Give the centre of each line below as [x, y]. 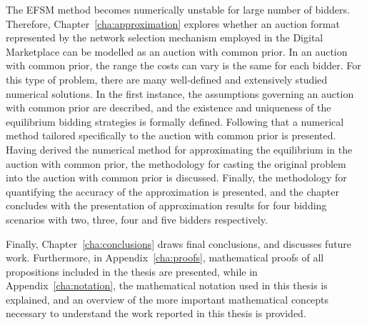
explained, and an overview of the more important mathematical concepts [167, 299]
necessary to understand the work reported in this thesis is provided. [156, 313]
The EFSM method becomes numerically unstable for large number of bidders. [178, 9]
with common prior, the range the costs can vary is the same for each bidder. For [183, 65]
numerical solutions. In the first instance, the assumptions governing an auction [180, 93]
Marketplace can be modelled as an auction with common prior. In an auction [177, 51]
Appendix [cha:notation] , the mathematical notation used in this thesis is [167, 285]
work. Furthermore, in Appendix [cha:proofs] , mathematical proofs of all [165, 257]
